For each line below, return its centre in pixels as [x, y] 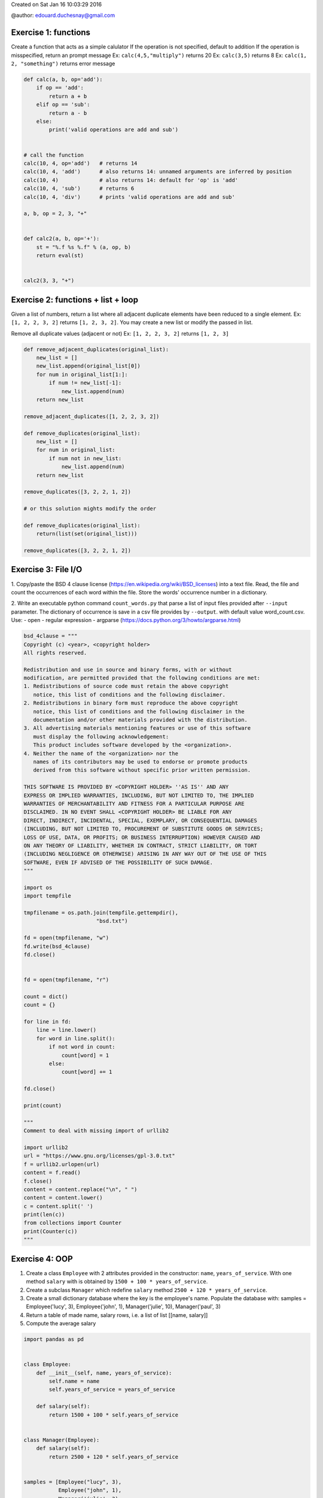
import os [38, 887]
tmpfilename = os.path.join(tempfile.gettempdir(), [101, 913]
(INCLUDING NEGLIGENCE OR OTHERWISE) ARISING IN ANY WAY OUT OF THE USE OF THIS [145, 854]
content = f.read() [52, 1173]
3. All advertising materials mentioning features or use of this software [137, 728]
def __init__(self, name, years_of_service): [104, 1373]
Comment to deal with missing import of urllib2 [96, 1131]
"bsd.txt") [112, 921]
